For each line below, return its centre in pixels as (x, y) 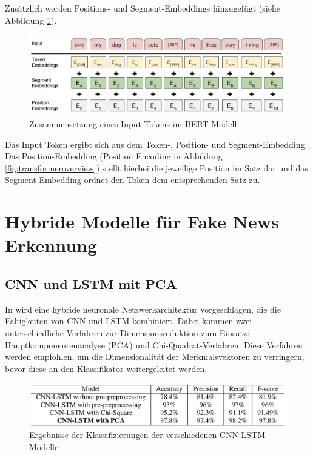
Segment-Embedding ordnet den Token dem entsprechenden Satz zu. (133, 180)
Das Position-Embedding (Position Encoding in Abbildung (114, 156)
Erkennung (51, 245)
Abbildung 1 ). (31, 20)
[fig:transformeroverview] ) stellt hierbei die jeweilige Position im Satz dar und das (156, 168)
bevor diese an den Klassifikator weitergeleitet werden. (106, 368)
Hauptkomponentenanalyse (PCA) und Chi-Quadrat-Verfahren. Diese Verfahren (154, 344)
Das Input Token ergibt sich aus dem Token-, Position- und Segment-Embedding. (156, 144)
